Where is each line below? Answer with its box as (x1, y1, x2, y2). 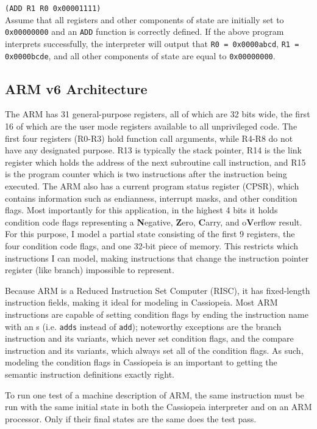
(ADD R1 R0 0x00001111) (5, 4, 101, 13)
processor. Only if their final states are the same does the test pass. (5, 412, 257, 425)
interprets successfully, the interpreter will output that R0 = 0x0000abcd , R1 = (5, 37, 299, 50)
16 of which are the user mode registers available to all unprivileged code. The (5, 120, 297, 133)
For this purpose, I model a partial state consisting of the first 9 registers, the (5, 227, 295, 240)
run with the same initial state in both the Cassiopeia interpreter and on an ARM (5, 400, 312, 413)
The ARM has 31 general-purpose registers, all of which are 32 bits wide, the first (5, 108, 310, 120)
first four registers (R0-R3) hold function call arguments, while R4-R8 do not (5, 131, 293, 144)
